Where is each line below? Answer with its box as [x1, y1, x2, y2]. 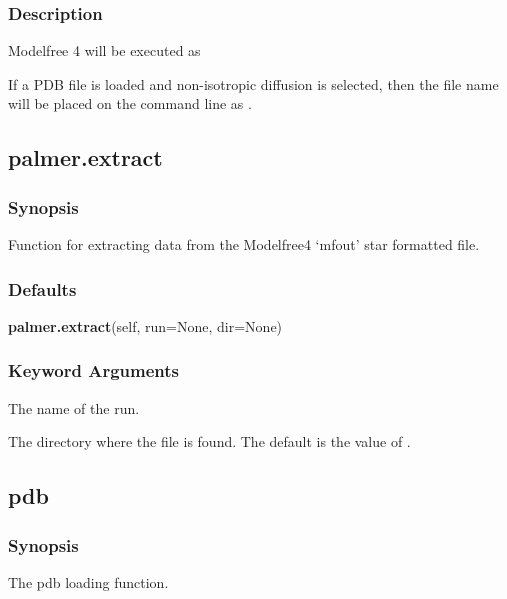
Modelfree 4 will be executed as [8, 40, 201, 61]
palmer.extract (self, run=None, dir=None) [8, 315, 283, 336]
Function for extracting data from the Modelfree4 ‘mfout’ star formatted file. [8, 234, 480, 254]
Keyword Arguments [8, 358, 180, 383]
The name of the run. [8, 397, 140, 418]
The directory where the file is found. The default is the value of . [8, 431, 411, 452]
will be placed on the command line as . [8, 93, 252, 114]
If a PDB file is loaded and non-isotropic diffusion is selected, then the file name [8, 73, 499, 94]
